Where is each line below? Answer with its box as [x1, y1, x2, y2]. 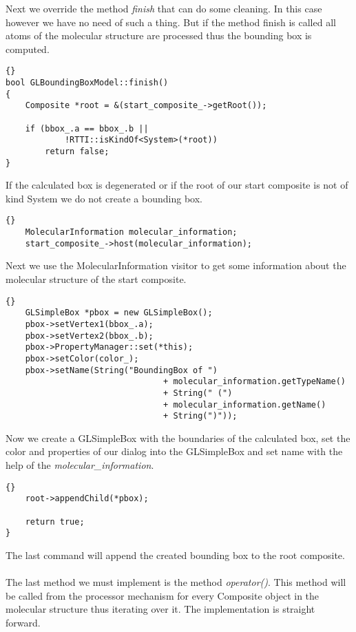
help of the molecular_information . [6, 458, 154, 472]
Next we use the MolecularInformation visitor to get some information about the [6, 258, 346, 273]
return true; [25, 516, 85, 527]
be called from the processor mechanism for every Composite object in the [6, 588, 320, 602]
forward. [6, 615, 41, 629]
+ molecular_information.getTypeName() [163, 377, 346, 387]
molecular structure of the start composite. [6, 272, 187, 286]
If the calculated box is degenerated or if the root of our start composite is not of [6, 178, 348, 192]
